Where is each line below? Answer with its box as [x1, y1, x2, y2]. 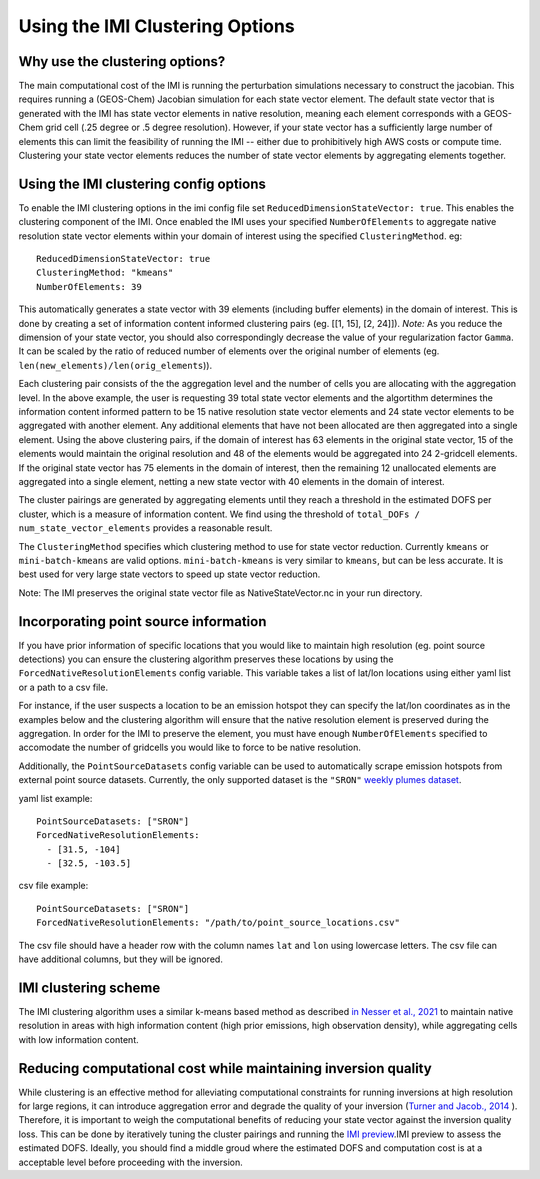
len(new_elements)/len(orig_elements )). [18, 359, 213, 371]
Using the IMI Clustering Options [18, 15, 295, 37]
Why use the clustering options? [18, 53, 226, 70]
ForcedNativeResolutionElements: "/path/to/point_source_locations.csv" [36, 917, 400, 929]
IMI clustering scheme [18, 979, 161, 996]
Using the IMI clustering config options [18, 175, 267, 192]
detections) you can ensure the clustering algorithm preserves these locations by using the [18, 653, 394, 665]
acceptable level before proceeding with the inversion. [18, 1156, 244, 1168]
